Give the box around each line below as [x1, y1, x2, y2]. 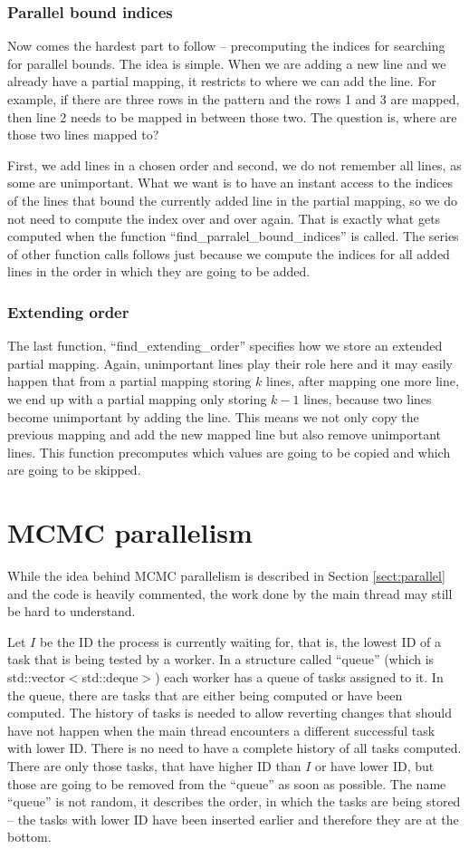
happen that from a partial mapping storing [7, 371, 252, 391]
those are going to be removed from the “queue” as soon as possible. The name [7, 774, 446, 793]
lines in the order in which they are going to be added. [7, 262, 311, 281]
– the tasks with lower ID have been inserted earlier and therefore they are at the [7, 809, 459, 828]
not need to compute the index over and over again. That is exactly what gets [7, 208, 441, 227]
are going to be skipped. [7, 460, 141, 479]
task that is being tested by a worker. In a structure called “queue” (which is [7, 650, 435, 669]
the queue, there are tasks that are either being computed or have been [7, 685, 403, 704]
